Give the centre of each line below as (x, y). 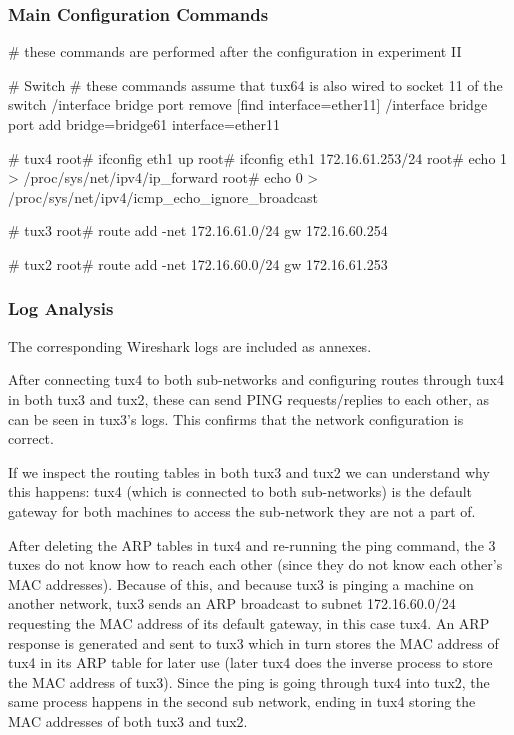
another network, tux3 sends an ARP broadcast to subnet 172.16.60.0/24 (232, 603)
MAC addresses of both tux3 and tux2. (128, 720)
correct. (31, 438)
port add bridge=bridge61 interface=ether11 (144, 124)
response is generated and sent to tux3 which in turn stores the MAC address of (253, 642)
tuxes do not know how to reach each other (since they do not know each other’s (255, 564)
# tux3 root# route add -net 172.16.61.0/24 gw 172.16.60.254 (198, 230)
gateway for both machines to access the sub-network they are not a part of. (242, 510)
